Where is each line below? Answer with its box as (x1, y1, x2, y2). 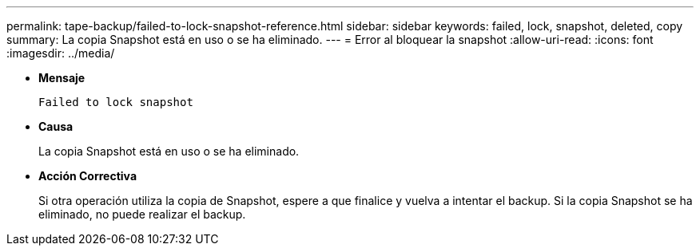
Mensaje (38, 71, 86, 85)
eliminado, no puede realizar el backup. (38, 207, 246, 221)
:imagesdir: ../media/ (6, 46, 115, 60)
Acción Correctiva (38, 169, 137, 183)
